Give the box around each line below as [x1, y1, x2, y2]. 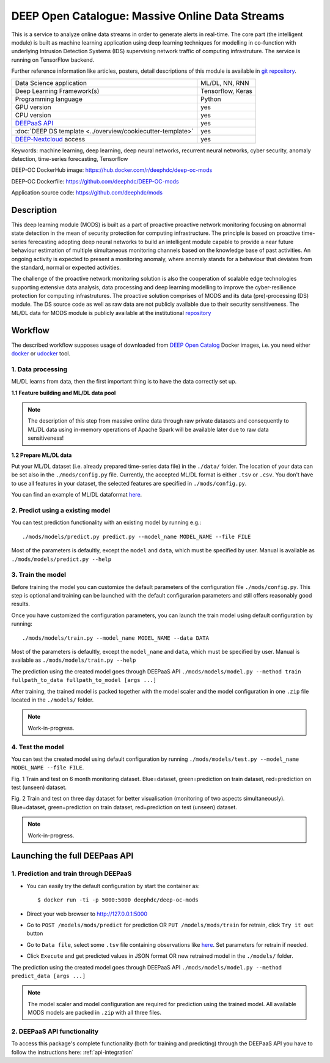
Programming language [15, 95, 82, 103]
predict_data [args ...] [11, 972, 86, 979]
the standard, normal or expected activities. [11, 264, 122, 271]
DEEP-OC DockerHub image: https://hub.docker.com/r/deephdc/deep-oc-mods [11, 166, 213, 174]
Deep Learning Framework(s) [15, 86, 100, 95]
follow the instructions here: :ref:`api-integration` [11, 1048, 134, 1056]
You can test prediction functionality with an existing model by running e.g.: [11, 519, 202, 526]
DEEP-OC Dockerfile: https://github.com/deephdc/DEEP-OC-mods [11, 177, 180, 185]
